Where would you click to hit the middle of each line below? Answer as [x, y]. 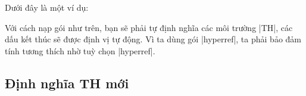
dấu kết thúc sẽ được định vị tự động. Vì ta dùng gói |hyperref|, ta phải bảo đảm [153, 39]
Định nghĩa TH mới [67, 83]
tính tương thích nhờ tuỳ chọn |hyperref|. [80, 50]
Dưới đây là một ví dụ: [47, 7]
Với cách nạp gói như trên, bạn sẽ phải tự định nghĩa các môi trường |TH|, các [149, 27]
